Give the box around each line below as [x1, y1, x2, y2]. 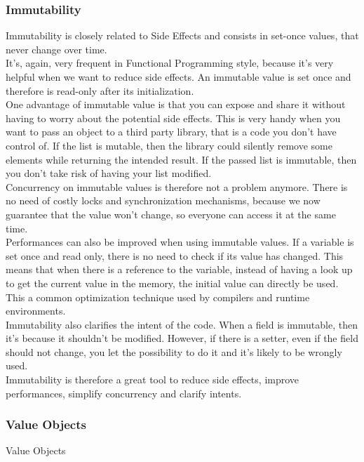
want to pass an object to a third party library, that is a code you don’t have [6, 124, 337, 139]
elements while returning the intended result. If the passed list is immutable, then [6, 152, 357, 166]
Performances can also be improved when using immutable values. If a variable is [6, 235, 354, 249]
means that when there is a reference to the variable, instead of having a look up [6, 262, 353, 277]
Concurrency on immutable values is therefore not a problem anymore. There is [6, 179, 348, 194]
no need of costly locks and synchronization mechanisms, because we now [6, 193, 321, 208]
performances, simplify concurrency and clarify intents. [6, 385, 242, 400]
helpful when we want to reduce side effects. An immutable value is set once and [6, 70, 351, 84]
